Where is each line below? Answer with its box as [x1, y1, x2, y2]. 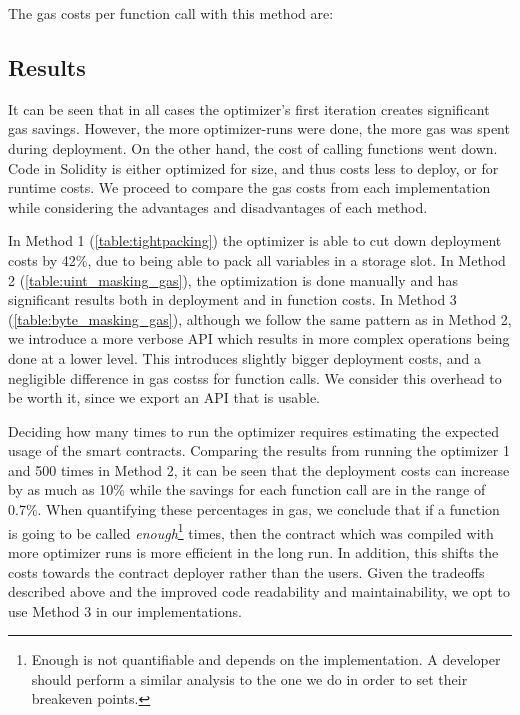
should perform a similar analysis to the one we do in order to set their [31, 668, 468, 689]
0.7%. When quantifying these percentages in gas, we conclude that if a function [8, 499, 500, 520]
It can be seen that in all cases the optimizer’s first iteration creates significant [8, 98, 490, 119]
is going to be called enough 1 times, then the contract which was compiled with [8, 519, 494, 543]
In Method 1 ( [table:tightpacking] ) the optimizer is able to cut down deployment [8, 230, 502, 251]
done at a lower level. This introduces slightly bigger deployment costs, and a [8, 347, 481, 368]
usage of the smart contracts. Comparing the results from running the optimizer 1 [8, 440, 510, 461]
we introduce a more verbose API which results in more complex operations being [8, 328, 510, 349]
